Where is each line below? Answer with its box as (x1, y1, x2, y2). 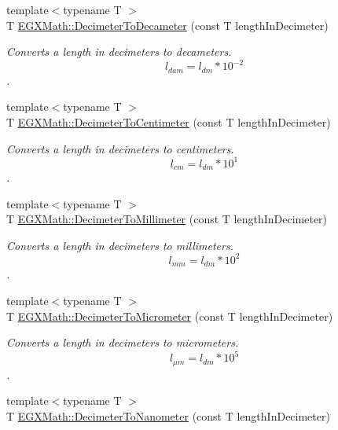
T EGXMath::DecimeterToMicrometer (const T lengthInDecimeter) (6, 307, 333, 324)
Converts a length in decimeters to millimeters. (6, 237, 233, 253)
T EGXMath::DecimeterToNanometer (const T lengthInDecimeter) (6, 407, 330, 424)
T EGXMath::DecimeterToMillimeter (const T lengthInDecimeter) (6, 211, 328, 227)
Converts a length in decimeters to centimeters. (6, 140, 234, 156)
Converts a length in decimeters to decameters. (6, 43, 232, 60)
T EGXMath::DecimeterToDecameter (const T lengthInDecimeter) (6, 17, 329, 33)
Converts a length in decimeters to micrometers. (6, 334, 239, 351)
